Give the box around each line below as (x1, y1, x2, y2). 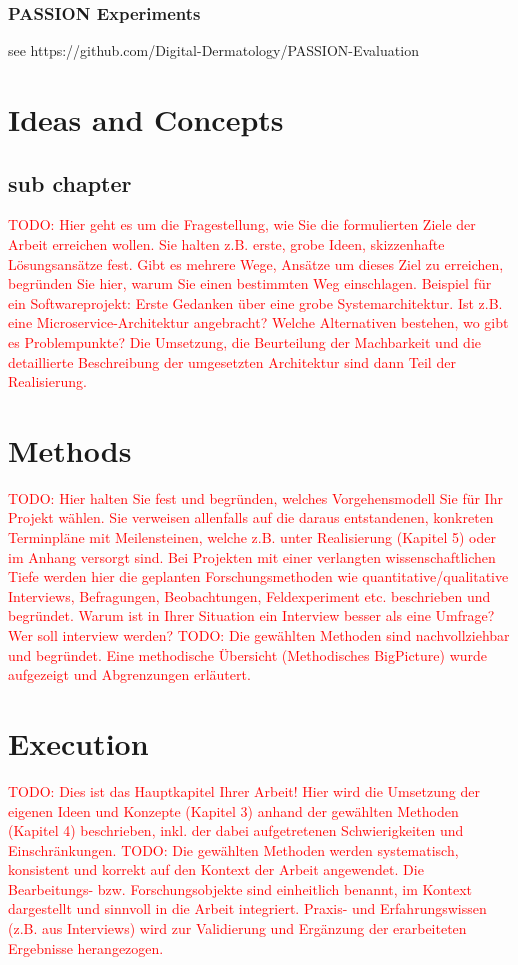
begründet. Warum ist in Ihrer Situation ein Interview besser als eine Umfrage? (8, 605, 495, 626)
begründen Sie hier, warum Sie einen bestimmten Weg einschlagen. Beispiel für (8, 273, 492, 294)
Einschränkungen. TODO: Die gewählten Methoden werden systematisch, (8, 839, 459, 860)
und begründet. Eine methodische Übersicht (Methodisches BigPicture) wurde (8, 644, 488, 665)
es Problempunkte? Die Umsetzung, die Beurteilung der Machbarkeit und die (8, 331, 482, 352)
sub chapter (8, 167, 132, 198)
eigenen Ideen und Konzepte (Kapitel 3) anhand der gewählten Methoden (8, 800, 459, 821)
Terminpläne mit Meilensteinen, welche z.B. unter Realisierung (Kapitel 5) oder (8, 527, 496, 548)
